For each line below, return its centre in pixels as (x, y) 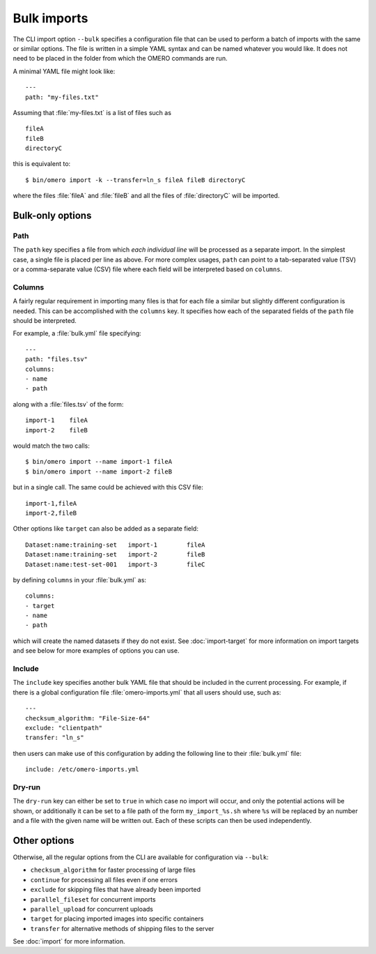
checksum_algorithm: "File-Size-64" (88, 718)
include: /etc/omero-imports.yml (82, 770)
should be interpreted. (45, 321)
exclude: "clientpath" (64, 728)
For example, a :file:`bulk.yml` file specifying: (77, 333)
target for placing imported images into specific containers (117, 919)
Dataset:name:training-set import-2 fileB (115, 555)
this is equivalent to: (42, 164)
